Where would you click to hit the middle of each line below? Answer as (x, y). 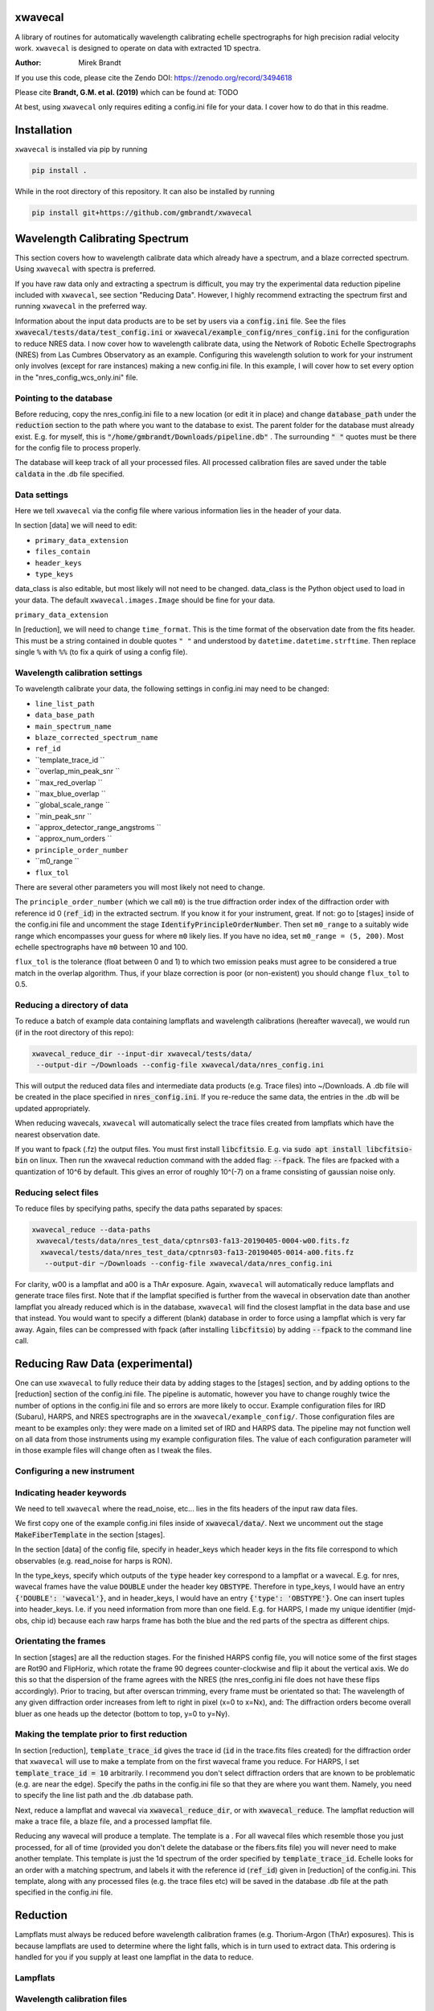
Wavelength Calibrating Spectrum (102, 239)
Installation (43, 130)
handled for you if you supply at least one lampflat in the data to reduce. (134, 1957)
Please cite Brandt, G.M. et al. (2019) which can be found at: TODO (127, 93)
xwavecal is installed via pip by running (81, 150)
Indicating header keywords (71, 1492)
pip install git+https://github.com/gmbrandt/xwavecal (142, 213)
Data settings (41, 495)
